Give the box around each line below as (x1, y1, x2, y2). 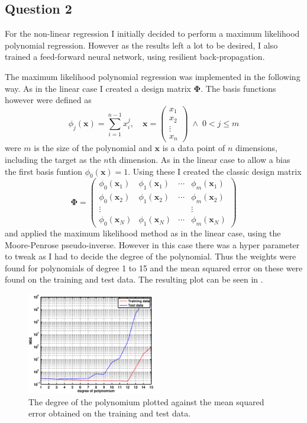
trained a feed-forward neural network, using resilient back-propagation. (5, 50, 265, 63)
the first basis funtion (5, 165, 82, 177)
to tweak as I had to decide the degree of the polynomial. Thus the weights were (5, 250, 296, 262)
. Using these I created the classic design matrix (128, 165, 302, 177)
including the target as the (5, 153, 101, 165)
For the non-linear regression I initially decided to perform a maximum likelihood (5, 27, 300, 40)
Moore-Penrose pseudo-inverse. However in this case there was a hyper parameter (5, 238, 300, 251)
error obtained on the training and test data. (28, 407, 191, 419)
